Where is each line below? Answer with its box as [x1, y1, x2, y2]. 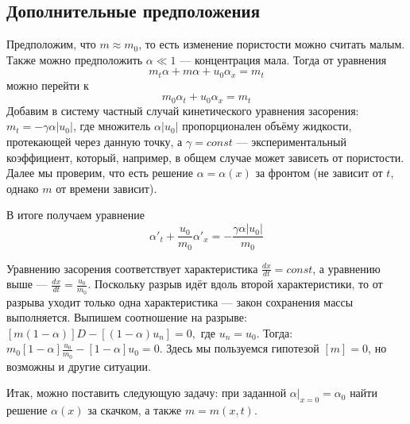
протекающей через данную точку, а [6, 133, 183, 150]
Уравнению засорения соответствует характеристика [6, 260, 258, 276]
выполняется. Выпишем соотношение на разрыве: [6, 309, 247, 326]
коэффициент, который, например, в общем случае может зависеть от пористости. [6, 148, 404, 165]
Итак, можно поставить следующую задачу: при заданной [6, 384, 287, 401]
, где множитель [72, 118, 151, 134]
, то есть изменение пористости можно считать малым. [138, 36, 405, 52]
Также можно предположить [6, 51, 143, 67]
